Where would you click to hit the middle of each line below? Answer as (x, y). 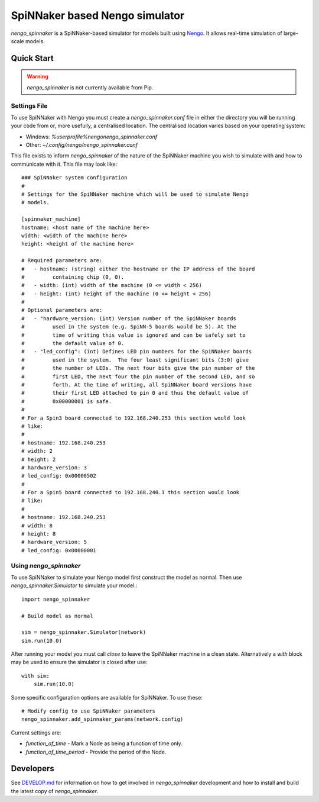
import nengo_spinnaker (56, 599)
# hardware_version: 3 (54, 467)
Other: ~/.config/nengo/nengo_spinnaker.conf (82, 145)
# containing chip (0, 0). (73, 277)
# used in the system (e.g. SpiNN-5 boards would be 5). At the (129, 327)
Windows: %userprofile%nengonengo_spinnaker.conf (92, 137)
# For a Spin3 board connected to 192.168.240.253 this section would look (134, 418)
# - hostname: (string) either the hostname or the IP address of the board (138, 269)
